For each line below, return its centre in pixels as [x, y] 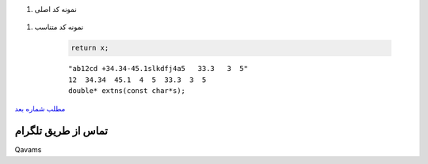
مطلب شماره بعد [40, 108]
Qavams [28, 150]
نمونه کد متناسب [59, 27]
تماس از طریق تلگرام [61, 131]
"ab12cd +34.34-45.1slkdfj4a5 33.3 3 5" [159, 69]
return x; [90, 48]
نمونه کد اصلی [55, 9]
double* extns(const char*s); [127, 91]
